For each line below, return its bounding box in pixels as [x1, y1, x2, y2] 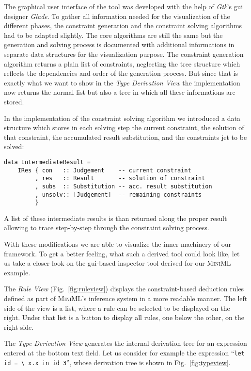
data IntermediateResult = [4, 158, 91, 166]
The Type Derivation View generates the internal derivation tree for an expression [4, 338, 247, 348]
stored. [4, 96, 24, 106]
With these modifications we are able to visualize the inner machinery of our [4, 239, 231, 249]
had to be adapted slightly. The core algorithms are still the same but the [4, 30, 223, 40]
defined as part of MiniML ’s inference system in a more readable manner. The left [4, 293, 248, 303]
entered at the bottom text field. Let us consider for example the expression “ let [4, 347, 245, 357]
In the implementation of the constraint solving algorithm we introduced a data [4, 113, 240, 123]
